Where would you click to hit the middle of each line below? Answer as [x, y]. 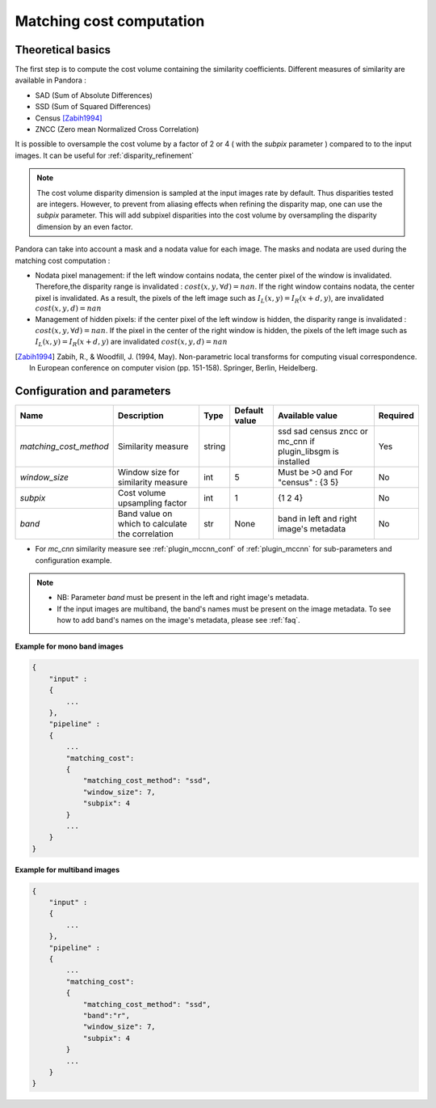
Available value [308, 416]
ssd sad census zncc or [323, 431]
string [214, 446]
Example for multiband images [67, 869]
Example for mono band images [69, 646]
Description [141, 416]
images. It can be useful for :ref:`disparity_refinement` [105, 155]
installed [293, 462]
